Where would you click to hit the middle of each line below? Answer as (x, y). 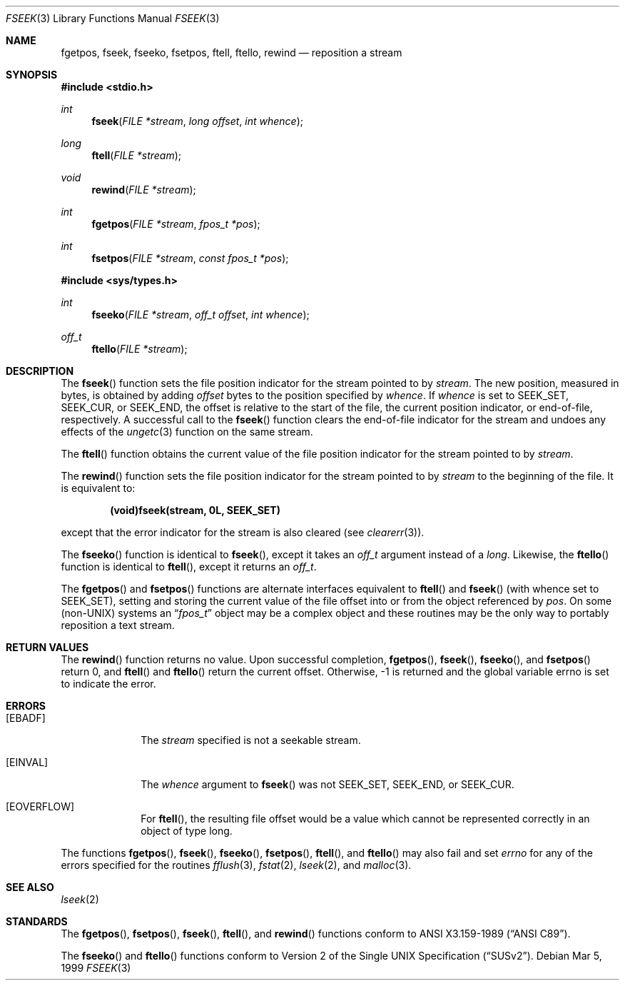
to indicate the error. (108, 684)
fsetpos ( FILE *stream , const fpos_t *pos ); (190, 258)
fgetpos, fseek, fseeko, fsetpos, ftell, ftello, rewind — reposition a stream (232, 52)
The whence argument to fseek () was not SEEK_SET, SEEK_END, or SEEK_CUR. (327, 784)
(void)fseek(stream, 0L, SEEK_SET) (195, 510)
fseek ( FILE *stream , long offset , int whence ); (198, 121)
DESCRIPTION (40, 371)
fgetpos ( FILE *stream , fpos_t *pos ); (176, 224)
